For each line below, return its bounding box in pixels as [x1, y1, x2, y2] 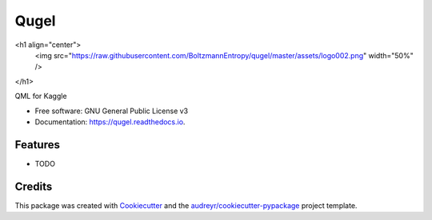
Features [14, 138, 60, 151]
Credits [14, 179, 53, 193]
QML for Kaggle [14, 92, 67, 101]
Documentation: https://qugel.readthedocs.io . [34, 116, 186, 127]
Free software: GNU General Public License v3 [34, 106, 189, 116]
